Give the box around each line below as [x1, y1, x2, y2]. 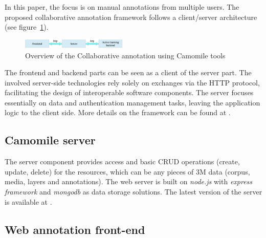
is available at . [5, 196, 52, 207]
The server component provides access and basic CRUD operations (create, [5, 156, 240, 167]
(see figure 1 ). [5, 21, 49, 32]
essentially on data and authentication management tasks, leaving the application [5, 97, 260, 107]
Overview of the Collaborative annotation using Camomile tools [25, 50, 226, 60]
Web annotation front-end [5, 221, 145, 237]
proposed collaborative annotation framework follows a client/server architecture [5, 11, 257, 22]
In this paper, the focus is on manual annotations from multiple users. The [5, 2, 239, 12]
